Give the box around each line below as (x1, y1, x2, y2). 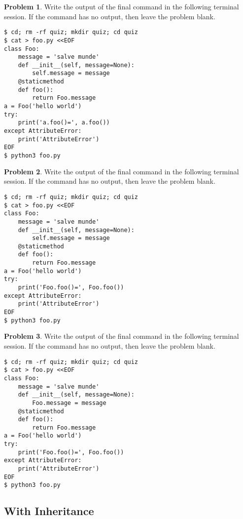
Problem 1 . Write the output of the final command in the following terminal (4, 1, 239, 11)
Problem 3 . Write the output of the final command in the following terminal (4, 331, 239, 341)
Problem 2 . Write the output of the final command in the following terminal (4, 166, 239, 176)
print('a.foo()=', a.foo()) (18, 119, 110, 126)
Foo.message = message (32, 399, 106, 406)
